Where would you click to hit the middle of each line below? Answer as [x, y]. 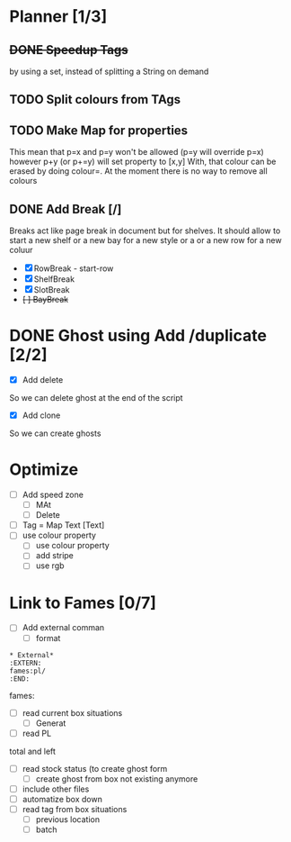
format [48, 638]
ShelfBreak [54, 279]
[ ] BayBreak [45, 300]
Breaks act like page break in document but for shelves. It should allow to [145, 231]
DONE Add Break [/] [66, 209]
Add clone [41, 415]
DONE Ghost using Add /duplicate [138, 336]
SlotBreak [52, 290]
